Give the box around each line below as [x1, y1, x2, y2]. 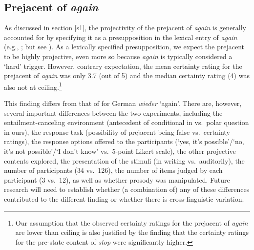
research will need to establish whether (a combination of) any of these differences [4, 184, 250, 194]
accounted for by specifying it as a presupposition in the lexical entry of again [4, 32, 237, 42]
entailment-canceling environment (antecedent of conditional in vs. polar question [4, 117, 249, 127]
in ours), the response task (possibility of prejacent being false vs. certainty [4, 126, 230, 137]
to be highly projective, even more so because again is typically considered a [4, 51, 233, 61]
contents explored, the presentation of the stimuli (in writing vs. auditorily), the [4, 155, 245, 166]
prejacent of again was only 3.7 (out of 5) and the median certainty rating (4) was [4, 70, 250, 81]
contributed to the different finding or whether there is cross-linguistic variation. [4, 193, 244, 204]
